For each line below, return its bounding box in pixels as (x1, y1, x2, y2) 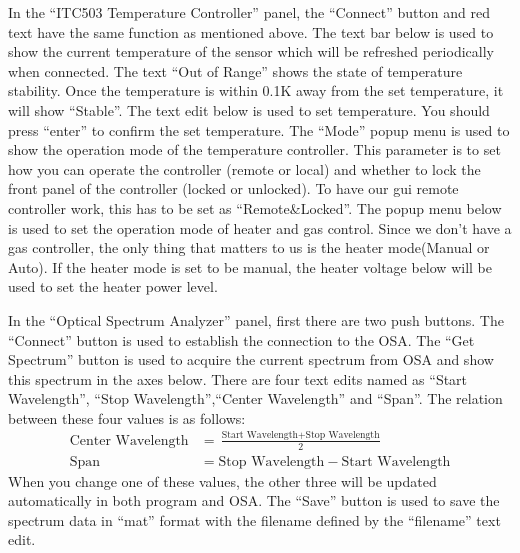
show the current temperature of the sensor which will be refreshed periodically (8, 41, 494, 62)
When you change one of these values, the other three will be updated (8, 470, 437, 491)
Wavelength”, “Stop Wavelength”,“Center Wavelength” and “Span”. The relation (8, 388, 503, 409)
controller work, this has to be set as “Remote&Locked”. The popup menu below (8, 197, 502, 218)
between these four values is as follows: (8, 407, 246, 428)
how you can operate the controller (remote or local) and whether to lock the (8, 158, 481, 179)
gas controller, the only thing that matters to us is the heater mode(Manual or (8, 237, 490, 258)
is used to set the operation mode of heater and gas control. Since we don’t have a (8, 217, 512, 238)
